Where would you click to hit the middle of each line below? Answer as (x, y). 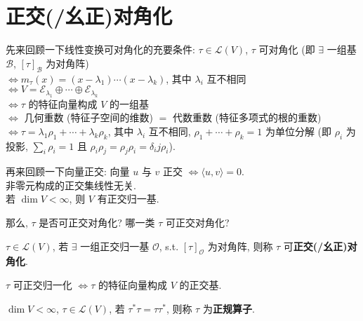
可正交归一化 (42, 285)
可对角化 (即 (287, 49)
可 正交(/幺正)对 (320, 246)
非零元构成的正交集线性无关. (71, 185)
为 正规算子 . (229, 308)
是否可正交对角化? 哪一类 (97, 223)
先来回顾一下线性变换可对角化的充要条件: (100, 49)
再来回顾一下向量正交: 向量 (68, 171)
